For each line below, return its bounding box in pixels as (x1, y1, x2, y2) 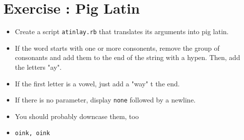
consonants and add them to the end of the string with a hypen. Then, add (15, 52, 240, 62)
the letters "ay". (15, 61, 62, 72)
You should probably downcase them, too (15, 111, 139, 121)
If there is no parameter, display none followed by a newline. (15, 95, 196, 105)
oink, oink (15, 130, 50, 137)
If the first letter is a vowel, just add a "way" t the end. (15, 78, 180, 88)
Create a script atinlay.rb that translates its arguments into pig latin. (15, 26, 229, 37)
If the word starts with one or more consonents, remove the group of (15, 42, 220, 53)
